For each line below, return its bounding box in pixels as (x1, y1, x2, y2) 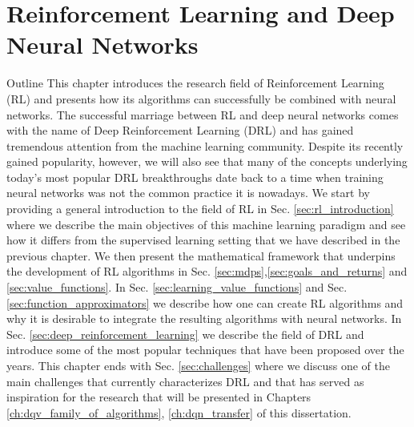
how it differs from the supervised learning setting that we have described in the (6, 232, 400, 248)
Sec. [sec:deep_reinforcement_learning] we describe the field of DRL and (6, 325, 364, 342)
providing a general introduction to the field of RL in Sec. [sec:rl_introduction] (6, 200, 394, 217)
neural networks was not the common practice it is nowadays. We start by (6, 184, 370, 201)
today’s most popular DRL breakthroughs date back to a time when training (6, 168, 384, 185)
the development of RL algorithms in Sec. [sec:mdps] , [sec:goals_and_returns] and (6, 263, 408, 280)
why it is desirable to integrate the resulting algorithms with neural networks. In (6, 310, 402, 327)
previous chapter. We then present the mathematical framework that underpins (6, 247, 396, 264)
